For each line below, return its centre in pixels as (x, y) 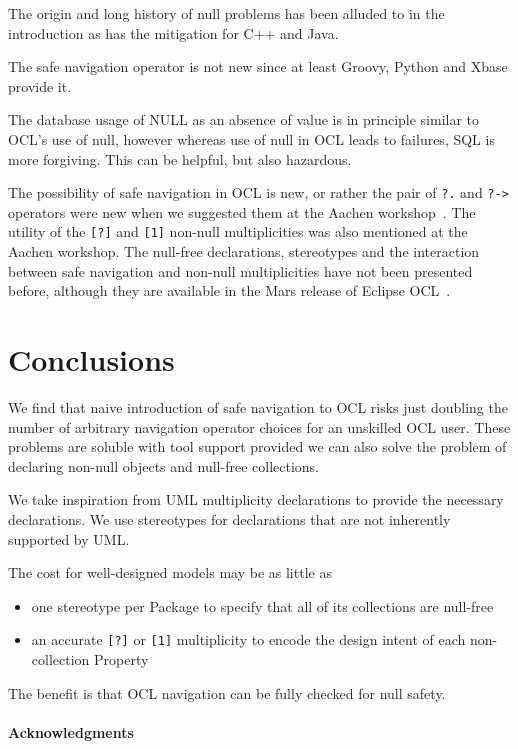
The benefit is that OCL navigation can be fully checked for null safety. (227, 692)
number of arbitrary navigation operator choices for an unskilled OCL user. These (259, 426)
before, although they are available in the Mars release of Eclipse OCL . (229, 290)
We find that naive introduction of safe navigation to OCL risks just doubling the (258, 406)
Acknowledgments (71, 731)
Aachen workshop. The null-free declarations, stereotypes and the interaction (244, 251)
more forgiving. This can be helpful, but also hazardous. (180, 158)
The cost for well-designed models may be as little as (170, 572)
